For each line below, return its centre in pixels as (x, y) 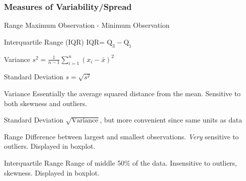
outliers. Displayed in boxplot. (50, 146)
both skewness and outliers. (46, 103)
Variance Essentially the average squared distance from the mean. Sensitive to (122, 93)
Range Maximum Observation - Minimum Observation (87, 25)
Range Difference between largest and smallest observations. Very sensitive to (122, 136)
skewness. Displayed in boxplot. (52, 172)
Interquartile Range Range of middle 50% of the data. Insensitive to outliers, (121, 162)
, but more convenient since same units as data (171, 120)
